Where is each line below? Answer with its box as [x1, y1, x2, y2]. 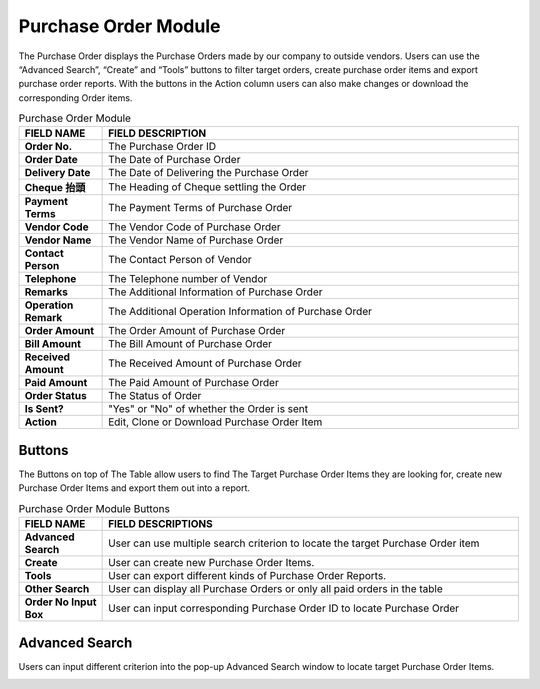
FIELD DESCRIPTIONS [108, 517, 214, 531]
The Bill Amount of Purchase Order [108, 337, 273, 351]
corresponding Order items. [18, 91, 133, 104]
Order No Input [24, 595, 97, 609]
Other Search [24, 582, 90, 596]
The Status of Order [108, 389, 202, 403]
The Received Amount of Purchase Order [108, 356, 302, 370]
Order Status [24, 389, 87, 403]
